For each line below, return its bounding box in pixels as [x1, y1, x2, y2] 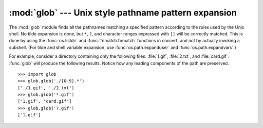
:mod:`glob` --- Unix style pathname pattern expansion [9, 7, 237, 18]
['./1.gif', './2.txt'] [18, 85, 75, 91]
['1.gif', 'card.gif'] [18, 98, 72, 104]
